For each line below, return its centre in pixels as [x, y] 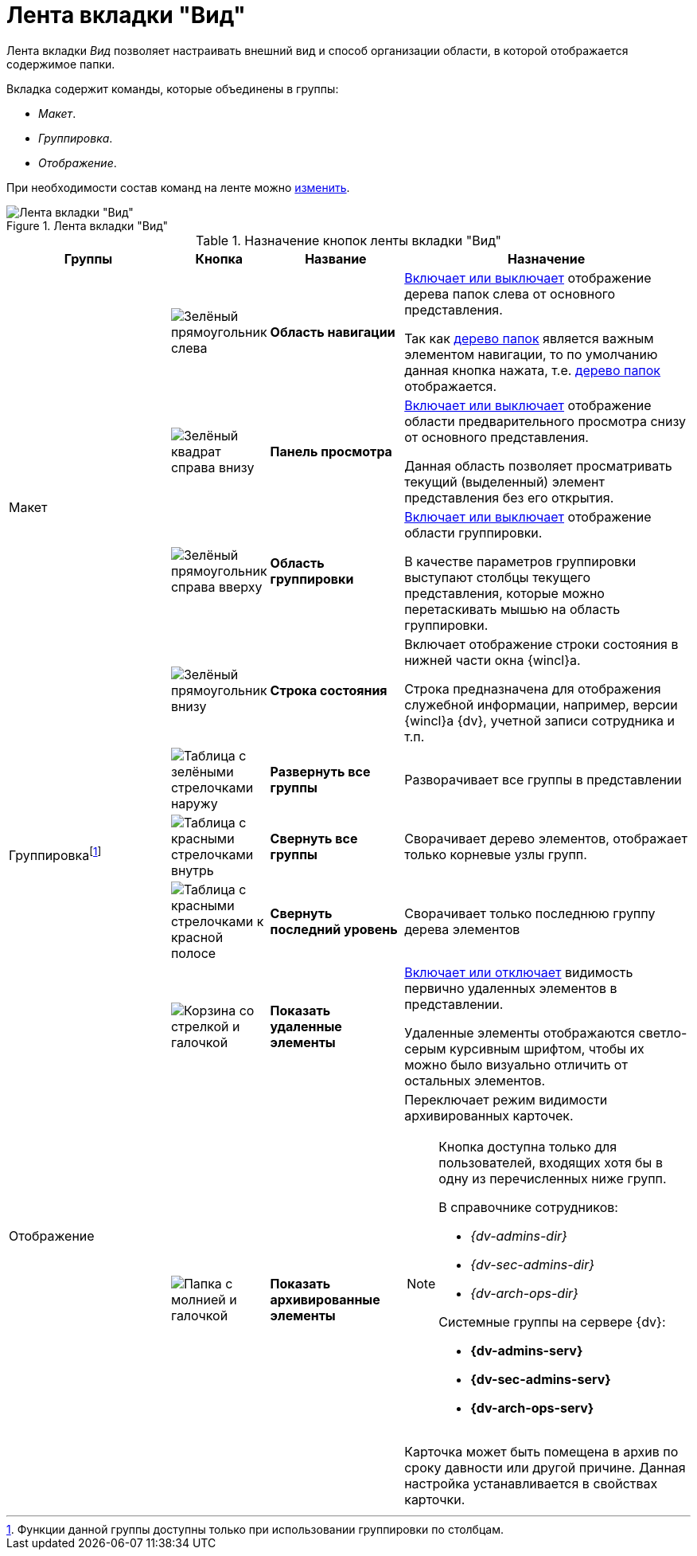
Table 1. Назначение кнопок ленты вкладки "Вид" [348, 240]
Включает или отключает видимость [519, 972]
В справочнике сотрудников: [528, 1207]
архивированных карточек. [489, 1115]
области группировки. [473, 532]
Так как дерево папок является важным [529, 338]
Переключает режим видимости [506, 1099]
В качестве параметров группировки [520, 561]
